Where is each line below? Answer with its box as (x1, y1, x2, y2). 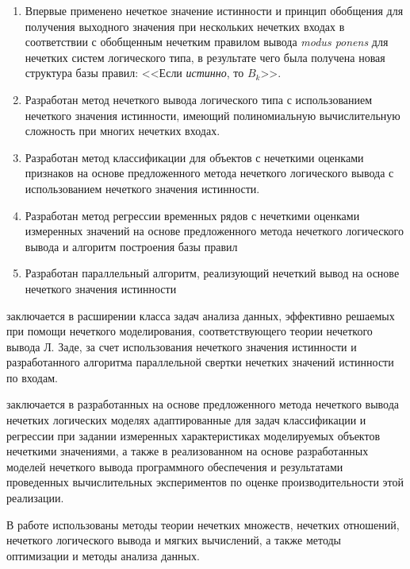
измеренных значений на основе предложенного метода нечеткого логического (25, 223, 404, 239)
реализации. (6, 490, 64, 506)
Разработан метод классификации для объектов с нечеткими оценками (25, 149, 364, 165)
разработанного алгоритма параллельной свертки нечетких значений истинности (6, 354, 394, 370)
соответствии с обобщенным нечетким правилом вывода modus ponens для (25, 33, 389, 50)
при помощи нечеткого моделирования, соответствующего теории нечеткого (6, 323, 373, 339)
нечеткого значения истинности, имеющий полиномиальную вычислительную (25, 106, 400, 123)
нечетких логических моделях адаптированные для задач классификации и (6, 412, 366, 428)
